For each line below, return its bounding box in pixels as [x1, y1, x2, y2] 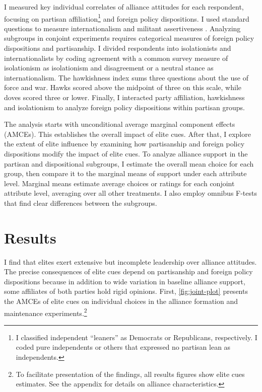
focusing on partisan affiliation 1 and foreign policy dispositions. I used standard [4, 12, 249, 24]
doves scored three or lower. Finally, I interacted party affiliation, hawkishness [4, 92, 245, 102]
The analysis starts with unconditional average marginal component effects [4, 119, 235, 129]
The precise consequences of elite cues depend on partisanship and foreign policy [4, 266, 253, 277]
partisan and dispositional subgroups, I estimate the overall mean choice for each [4, 158, 254, 169]
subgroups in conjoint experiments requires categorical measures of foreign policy [4, 33, 254, 43]
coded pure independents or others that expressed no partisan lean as [16, 342, 231, 352]
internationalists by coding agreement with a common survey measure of [4, 52, 228, 63]
